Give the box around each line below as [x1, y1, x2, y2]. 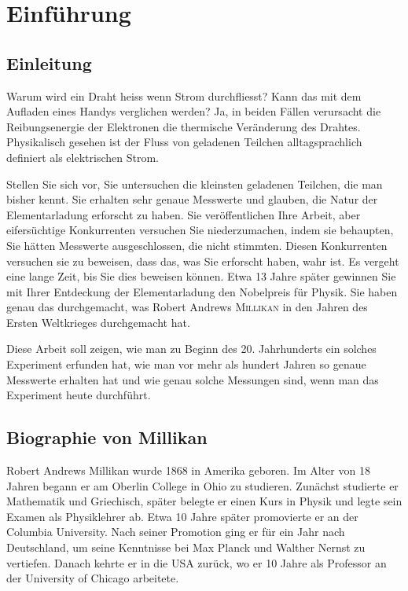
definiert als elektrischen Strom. [6, 149, 159, 165]
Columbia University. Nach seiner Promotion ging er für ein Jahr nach [6, 523, 345, 540]
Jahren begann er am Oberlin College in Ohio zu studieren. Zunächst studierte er [6, 477, 399, 494]
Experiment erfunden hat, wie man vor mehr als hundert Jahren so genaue [6, 356, 366, 373]
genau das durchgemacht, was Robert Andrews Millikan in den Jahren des [6, 299, 368, 315]
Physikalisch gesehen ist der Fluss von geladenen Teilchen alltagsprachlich [6, 134, 362, 150]
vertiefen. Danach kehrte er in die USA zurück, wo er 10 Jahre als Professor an [6, 554, 387, 571]
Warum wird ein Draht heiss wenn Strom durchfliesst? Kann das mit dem [6, 87, 362, 104]
